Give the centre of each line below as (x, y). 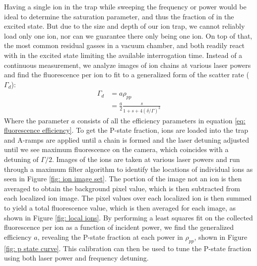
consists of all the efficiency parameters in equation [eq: (161, 120)
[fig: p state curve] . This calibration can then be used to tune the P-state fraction (128, 248)
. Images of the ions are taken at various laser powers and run (146, 159)
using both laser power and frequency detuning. (76, 258)
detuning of (21, 159)
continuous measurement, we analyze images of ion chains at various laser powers (128, 65)
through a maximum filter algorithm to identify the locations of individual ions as (128, 169)
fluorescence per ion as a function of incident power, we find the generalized (119, 227)
